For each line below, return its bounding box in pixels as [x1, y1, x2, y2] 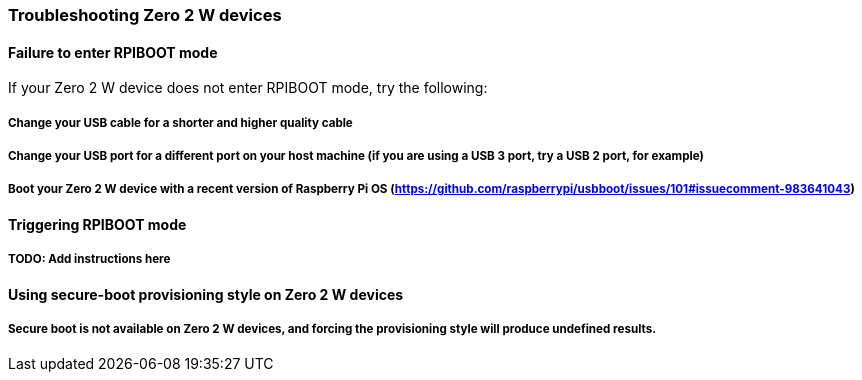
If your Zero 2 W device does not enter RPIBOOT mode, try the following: [8, 79, 488, 97]
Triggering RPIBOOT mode [8, 215, 187, 233]
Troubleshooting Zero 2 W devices [8, 5, 282, 25]
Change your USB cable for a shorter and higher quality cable [8, 115, 353, 130]
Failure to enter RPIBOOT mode [8, 43, 218, 61]
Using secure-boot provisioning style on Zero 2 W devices [8, 285, 404, 303]
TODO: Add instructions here [8, 252, 171, 267]
